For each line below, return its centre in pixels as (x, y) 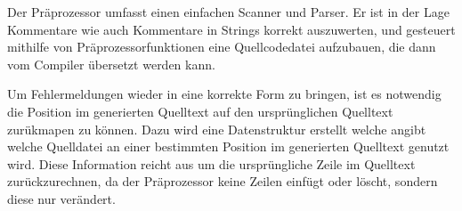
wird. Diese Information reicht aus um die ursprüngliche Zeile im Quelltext (211, 163)
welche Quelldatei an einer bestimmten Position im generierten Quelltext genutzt (228, 146)
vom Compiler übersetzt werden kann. (111, 64)
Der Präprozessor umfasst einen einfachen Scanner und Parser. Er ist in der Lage (228, 12)
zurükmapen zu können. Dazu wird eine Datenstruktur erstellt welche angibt (217, 129)
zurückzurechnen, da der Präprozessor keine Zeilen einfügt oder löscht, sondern (223, 181)
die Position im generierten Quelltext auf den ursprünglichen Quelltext (200, 111)
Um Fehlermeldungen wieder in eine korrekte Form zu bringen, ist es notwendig (224, 94)
